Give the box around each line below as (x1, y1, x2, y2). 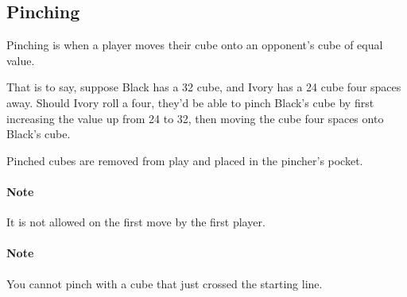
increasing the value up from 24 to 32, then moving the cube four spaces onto (6, 110, 384, 126)
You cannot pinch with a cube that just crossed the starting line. (6, 275, 323, 291)
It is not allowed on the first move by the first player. (6, 214, 266, 230)
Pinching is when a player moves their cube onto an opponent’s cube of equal (6, 37, 383, 53)
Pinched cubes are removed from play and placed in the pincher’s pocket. (6, 152, 363, 168)
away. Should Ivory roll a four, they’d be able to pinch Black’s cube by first (6, 94, 374, 110)
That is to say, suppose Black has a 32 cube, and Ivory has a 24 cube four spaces (6, 79, 401, 95)
